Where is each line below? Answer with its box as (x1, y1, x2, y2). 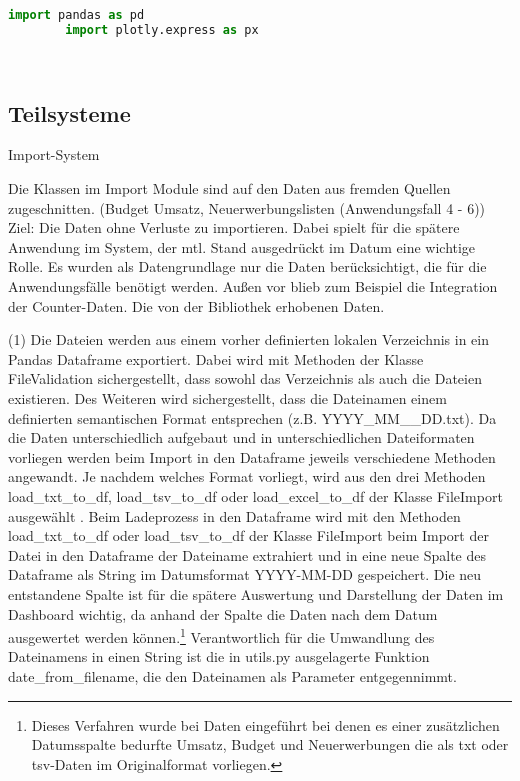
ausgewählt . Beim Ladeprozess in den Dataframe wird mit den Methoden (8, 505, 461, 526)
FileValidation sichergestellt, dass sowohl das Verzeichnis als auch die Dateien (8, 368, 482, 389)
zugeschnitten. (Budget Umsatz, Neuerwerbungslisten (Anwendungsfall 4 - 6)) (8, 197, 486, 218)
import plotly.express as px (65, 22, 259, 37)
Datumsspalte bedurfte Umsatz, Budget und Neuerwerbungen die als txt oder (31, 734, 509, 755)
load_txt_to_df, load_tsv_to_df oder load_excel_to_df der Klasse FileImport (8, 485, 503, 506)
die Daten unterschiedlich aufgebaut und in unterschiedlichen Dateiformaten (8, 427, 475, 448)
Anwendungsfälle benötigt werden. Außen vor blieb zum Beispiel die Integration (8, 276, 498, 297)
